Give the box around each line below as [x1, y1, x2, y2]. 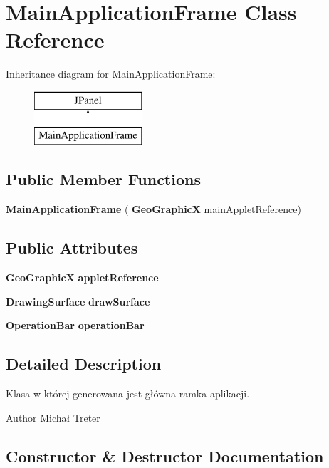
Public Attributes [6, 236, 138, 259]
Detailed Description [6, 353, 162, 375]
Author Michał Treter [6, 410, 100, 425]
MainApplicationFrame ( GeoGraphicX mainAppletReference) [6, 202, 301, 217]
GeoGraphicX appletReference [6, 270, 159, 285]
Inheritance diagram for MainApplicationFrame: [6, 66, 216, 81]
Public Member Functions [6, 168, 201, 190]
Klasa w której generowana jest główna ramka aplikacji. [6, 386, 250, 401]
